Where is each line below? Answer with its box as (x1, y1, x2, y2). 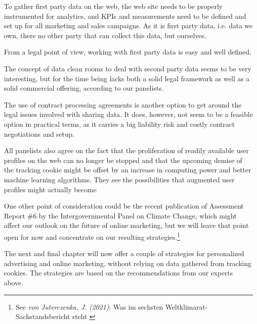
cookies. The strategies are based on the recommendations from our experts (4, 268, 233, 278)
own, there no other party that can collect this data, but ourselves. (4, 30, 207, 40)
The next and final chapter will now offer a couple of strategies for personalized (4, 248, 245, 259)
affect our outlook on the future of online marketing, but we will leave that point (4, 220, 249, 230)
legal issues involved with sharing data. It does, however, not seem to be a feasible (4, 109, 253, 119)
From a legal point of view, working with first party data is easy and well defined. (4, 47, 252, 57)
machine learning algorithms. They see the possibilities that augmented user (4, 174, 235, 184)
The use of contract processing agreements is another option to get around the (4, 99, 242, 109)
